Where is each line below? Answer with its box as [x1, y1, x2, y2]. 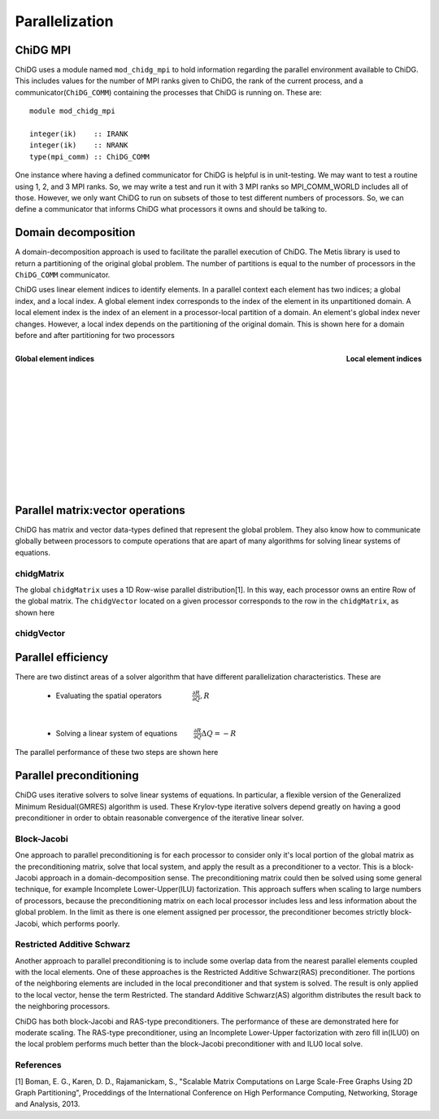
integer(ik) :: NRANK [29, 141, 128, 150]
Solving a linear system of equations [55, 728, 178, 738]
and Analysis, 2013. [15, 1099, 80, 1109]
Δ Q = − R [201, 729, 237, 738]
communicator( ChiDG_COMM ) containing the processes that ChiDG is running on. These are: [15, 87, 323, 97]
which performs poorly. [41, 919, 120, 928]
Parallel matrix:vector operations [15, 503, 186, 517]
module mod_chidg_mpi [29, 107, 115, 116]
